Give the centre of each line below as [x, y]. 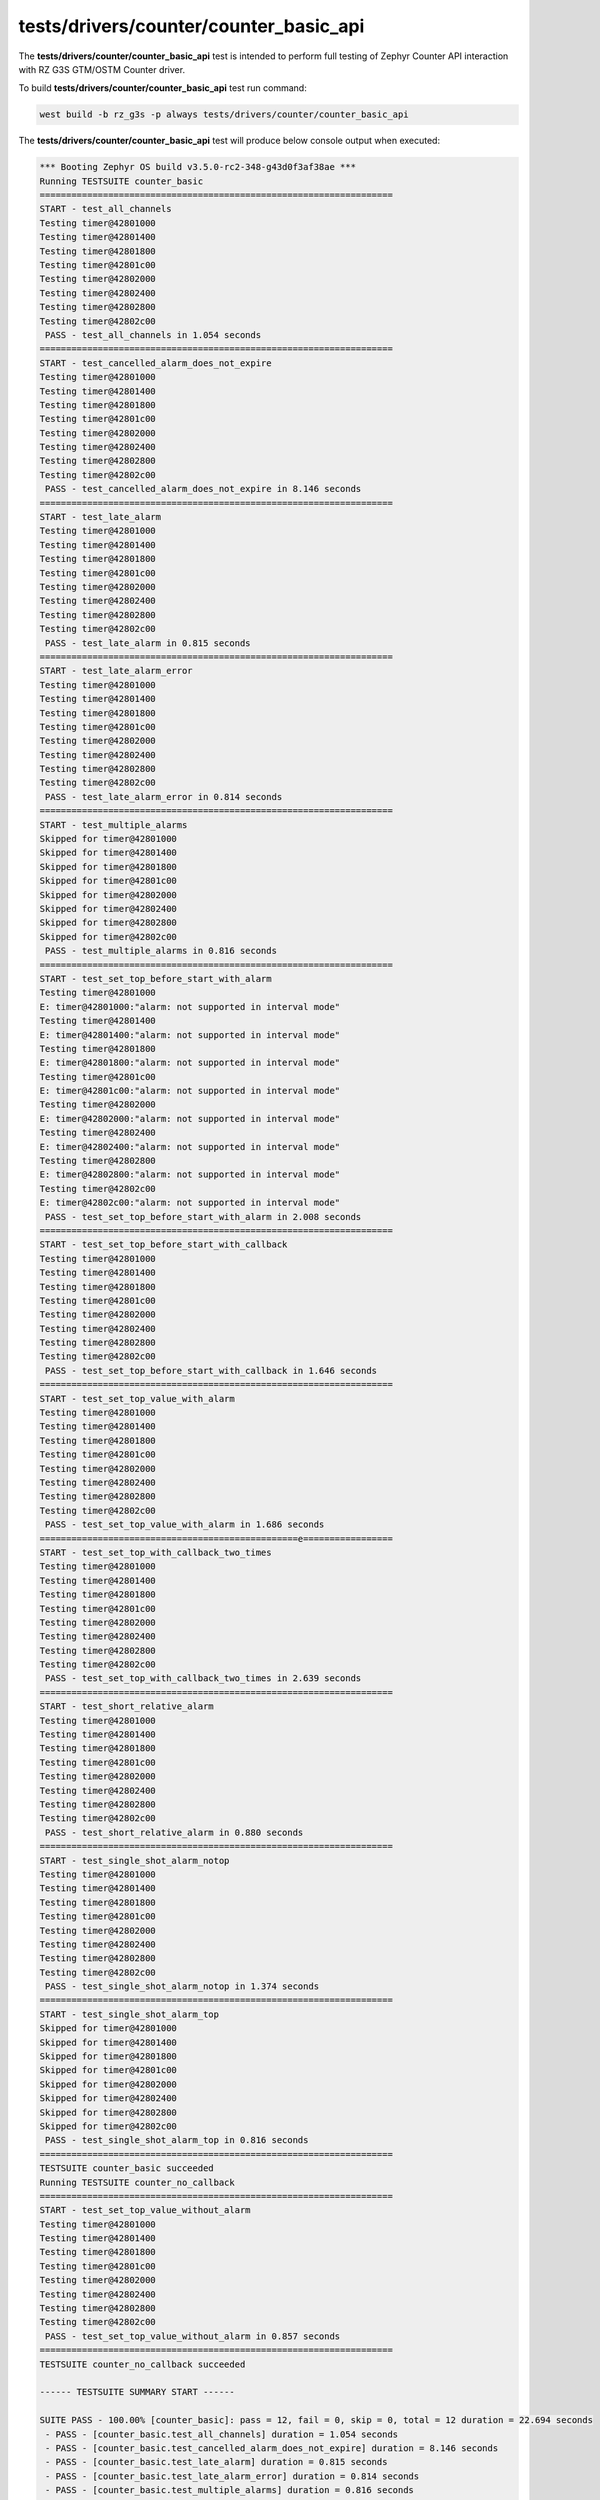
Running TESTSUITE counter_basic [121, 181]
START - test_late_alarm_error [116, 671]
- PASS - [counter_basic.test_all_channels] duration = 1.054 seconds [222, 2434]
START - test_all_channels [105, 209]
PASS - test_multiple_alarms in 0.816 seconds [161, 951]
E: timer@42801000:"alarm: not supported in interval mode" [190, 1006]
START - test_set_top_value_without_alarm [145, 2210]
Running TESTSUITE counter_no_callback [137, 2182]
